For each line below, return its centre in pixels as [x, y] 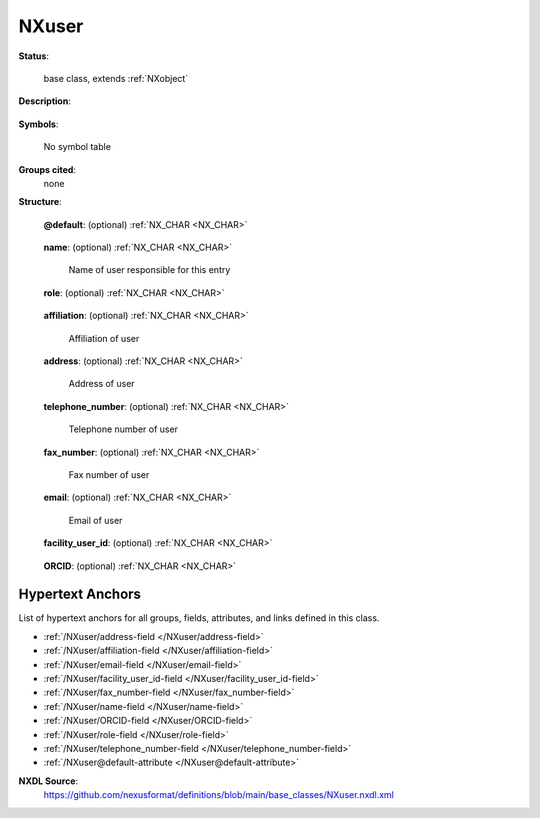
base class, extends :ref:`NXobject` [116, 78]
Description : [45, 101]
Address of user [101, 384]
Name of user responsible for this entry [149, 270]
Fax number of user [109, 474]
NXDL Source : [48, 781]
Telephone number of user [123, 429]
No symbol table [77, 147]
